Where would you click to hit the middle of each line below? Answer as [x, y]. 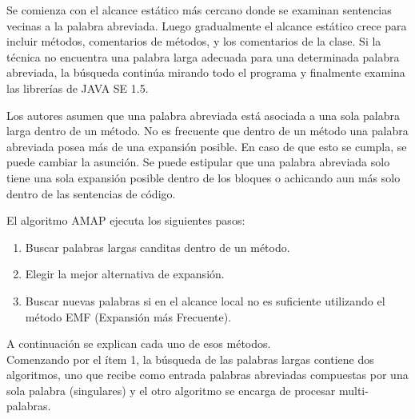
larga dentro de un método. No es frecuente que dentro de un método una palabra [207, 131]
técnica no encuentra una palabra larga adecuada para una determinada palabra [203, 56]
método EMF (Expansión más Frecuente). [128, 316]
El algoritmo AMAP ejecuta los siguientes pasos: [126, 220]
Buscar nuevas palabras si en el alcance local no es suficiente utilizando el [205, 300]
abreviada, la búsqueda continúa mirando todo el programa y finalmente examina [206, 72]
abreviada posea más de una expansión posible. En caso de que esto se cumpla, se [207, 146]
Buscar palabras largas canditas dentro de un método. [158, 247]
